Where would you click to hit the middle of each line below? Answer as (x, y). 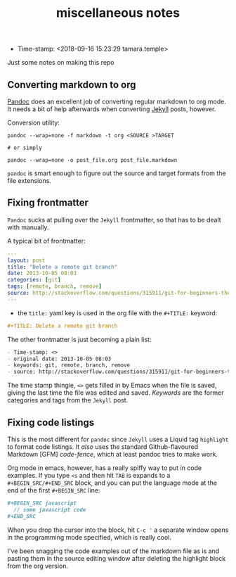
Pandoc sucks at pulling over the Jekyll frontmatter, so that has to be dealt (114, 220)
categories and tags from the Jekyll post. (68, 400)
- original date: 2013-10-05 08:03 (59, 359)
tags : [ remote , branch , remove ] (54, 286)
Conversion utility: (33, 122)
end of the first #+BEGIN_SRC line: (54, 490)
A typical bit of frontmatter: (46, 241)
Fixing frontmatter (48, 203)
